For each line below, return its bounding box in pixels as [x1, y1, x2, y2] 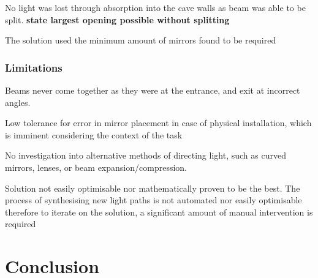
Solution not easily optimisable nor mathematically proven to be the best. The [5, 181, 300, 194]
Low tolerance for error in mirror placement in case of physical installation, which [5, 116, 312, 129]
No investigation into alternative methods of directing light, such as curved [5, 149, 286, 162]
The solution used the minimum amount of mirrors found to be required [5, 34, 276, 47]
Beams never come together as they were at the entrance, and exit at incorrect [5, 84, 300, 96]
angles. [5, 96, 31, 108]
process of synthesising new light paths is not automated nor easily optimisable [5, 193, 302, 206]
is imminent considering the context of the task [5, 128, 183, 141]
